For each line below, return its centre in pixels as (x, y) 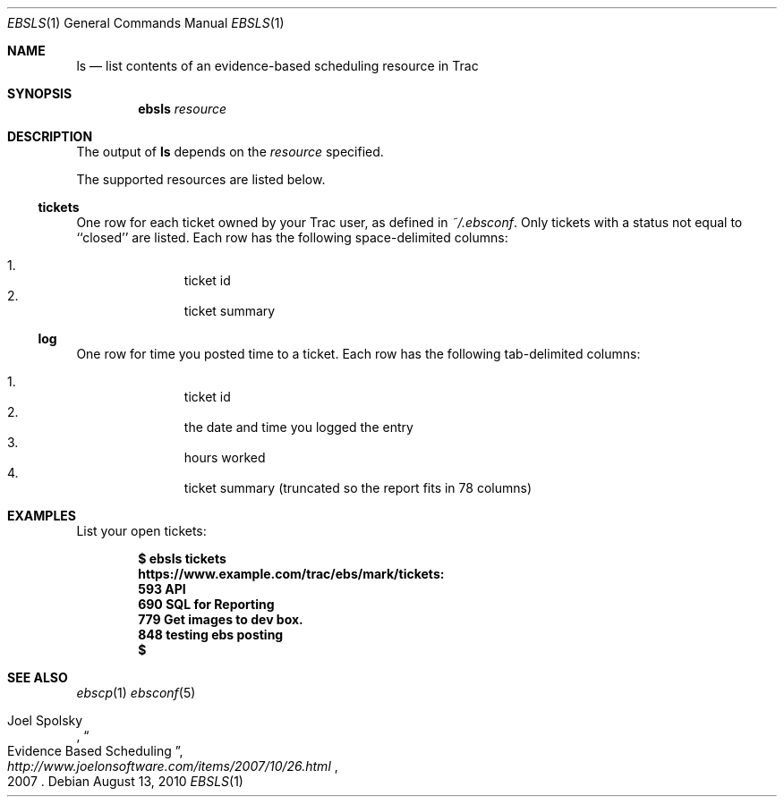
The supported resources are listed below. (201, 179)
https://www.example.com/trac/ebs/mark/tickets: (291, 574)
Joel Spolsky (45, 720)
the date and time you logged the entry (298, 427)
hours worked (225, 457)
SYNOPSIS (40, 93)
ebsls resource (183, 109)
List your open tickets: (141, 531)
